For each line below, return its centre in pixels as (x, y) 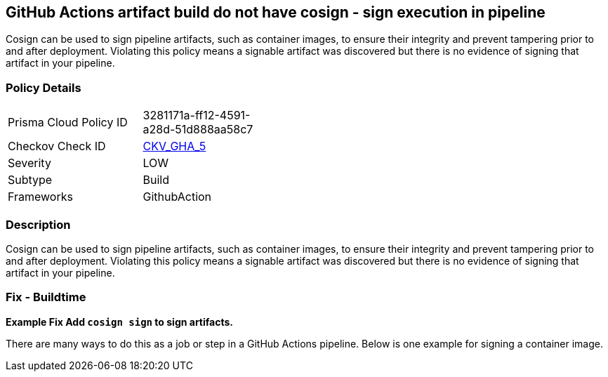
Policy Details (44, 87)
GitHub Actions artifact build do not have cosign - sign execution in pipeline (276, 12)
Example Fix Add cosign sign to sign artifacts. (119, 322)
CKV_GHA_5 (174, 146)
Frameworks (40, 197)
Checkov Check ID (57, 146)
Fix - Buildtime (46, 297)
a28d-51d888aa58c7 (198, 130)
